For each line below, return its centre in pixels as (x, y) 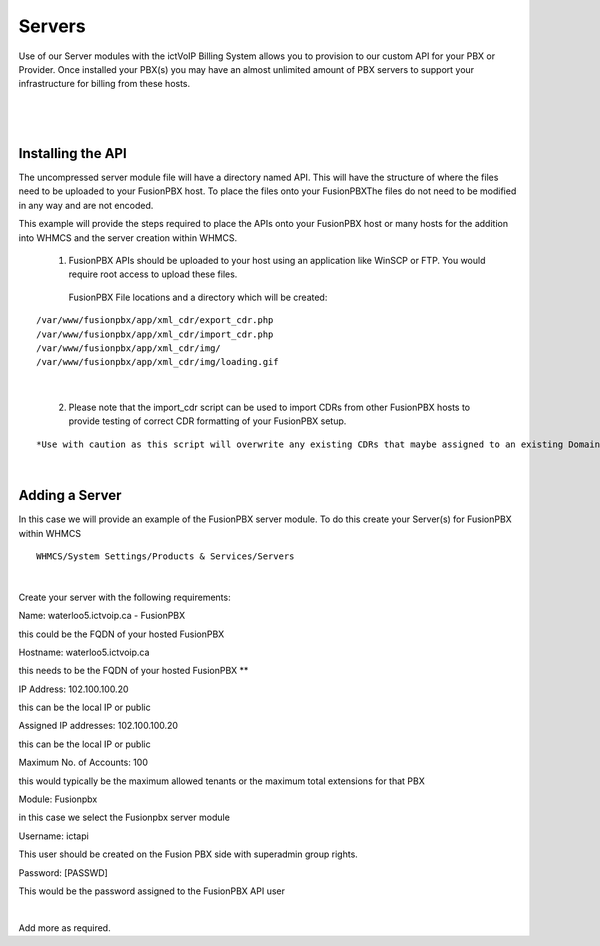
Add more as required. (64, 927)
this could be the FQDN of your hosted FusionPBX (121, 634)
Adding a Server (70, 495)
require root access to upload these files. (153, 274)
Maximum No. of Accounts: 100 (83, 762)
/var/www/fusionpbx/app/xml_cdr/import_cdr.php (155, 334)
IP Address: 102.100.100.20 (73, 689)
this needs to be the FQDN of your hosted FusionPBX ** (133, 671)
